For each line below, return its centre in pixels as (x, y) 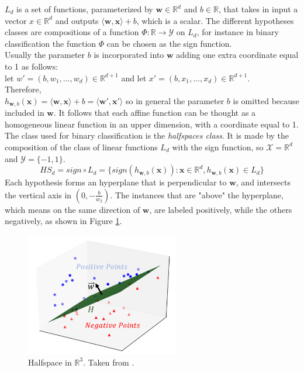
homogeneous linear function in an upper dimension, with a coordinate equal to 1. (152, 124)
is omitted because (266, 100)
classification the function (51, 43)
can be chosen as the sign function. (169, 43)
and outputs (77, 20)
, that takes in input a (258, 9)
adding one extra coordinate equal (237, 55)
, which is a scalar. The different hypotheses (215, 20)
